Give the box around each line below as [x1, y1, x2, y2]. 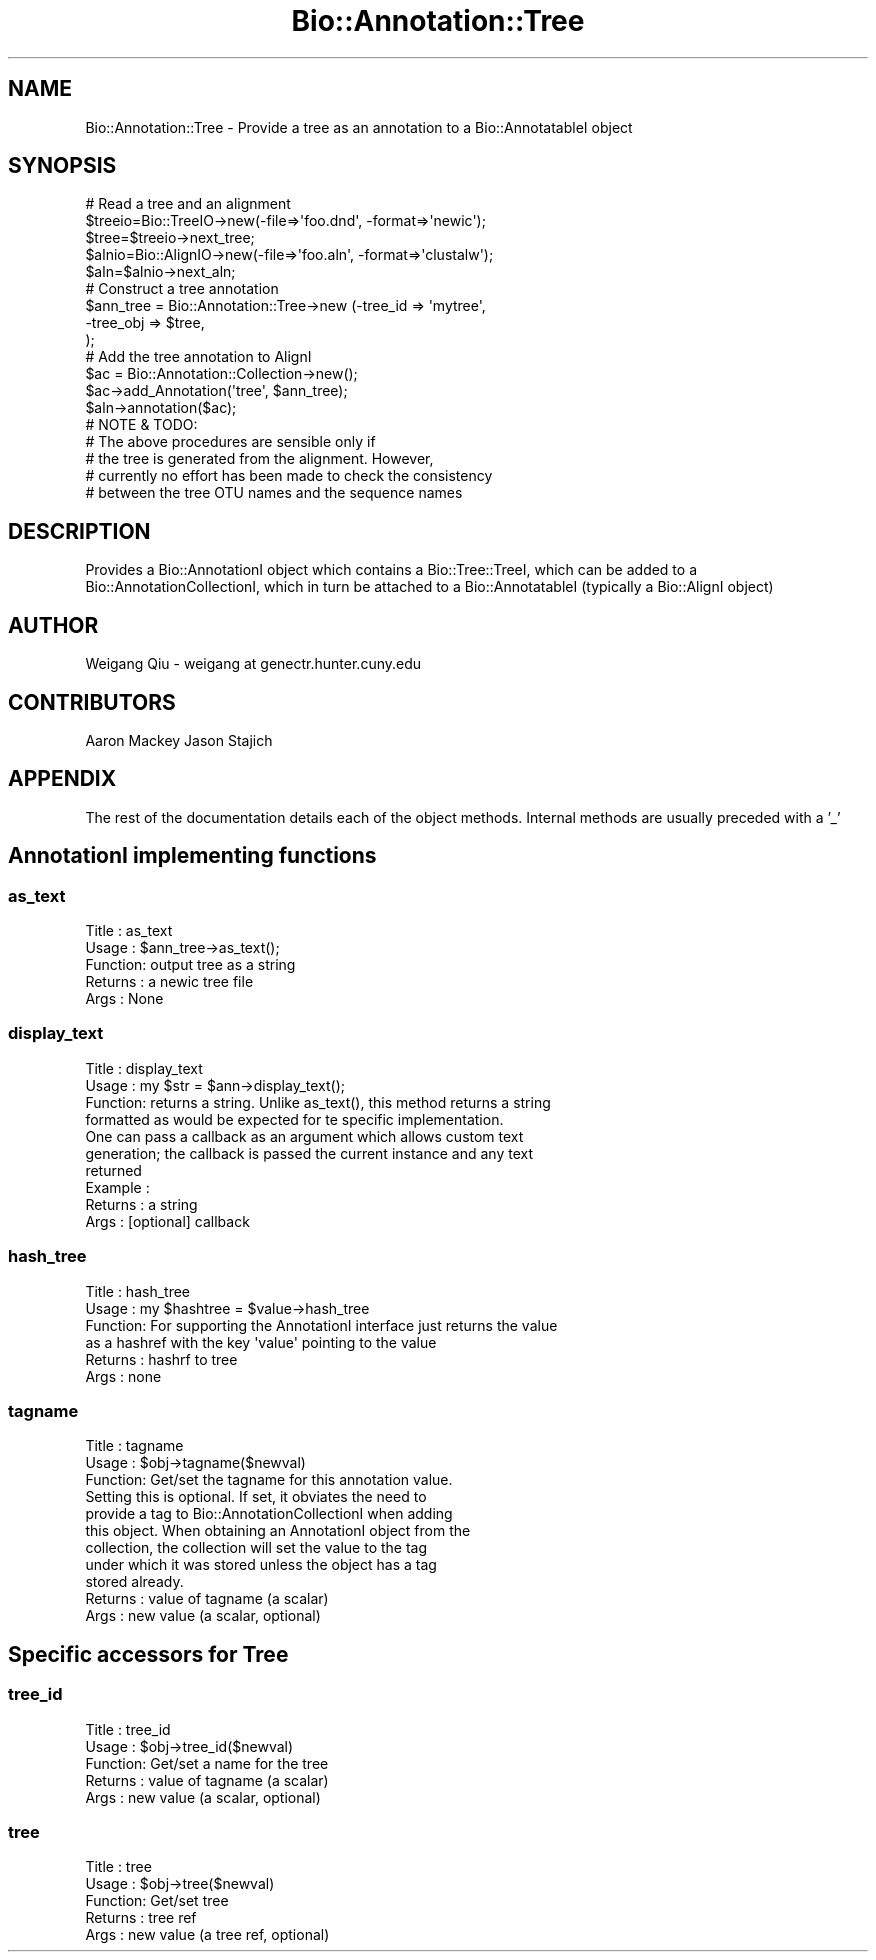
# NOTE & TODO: [85, 416, 198, 434]
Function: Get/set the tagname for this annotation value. [85, 1471, 453, 1489]
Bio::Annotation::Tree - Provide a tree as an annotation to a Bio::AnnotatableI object [85, 118, 633, 136]
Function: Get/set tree [85, 1892, 229, 1910]
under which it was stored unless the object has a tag [85, 1556, 437, 1574]
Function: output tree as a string [85, 956, 296, 974]
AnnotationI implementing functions [8, 843, 377, 869]
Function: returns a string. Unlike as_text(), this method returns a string [85, 1093, 551, 1111]
